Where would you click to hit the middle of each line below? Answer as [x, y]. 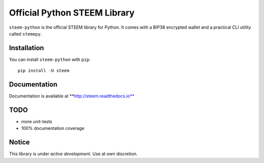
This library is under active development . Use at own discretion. [73, 154]
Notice [20, 142]
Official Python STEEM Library [72, 13]
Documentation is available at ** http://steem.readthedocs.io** [72, 96]
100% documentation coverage [53, 128]
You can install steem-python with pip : [50, 59]
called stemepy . [25, 34]
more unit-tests [37, 122]
